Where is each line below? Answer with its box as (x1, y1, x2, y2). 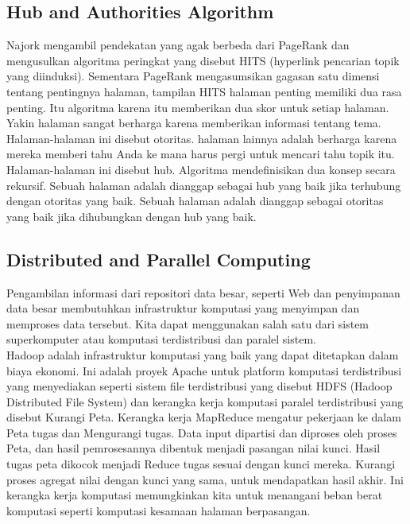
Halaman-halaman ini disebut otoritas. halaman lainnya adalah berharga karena (6, 130, 397, 146)
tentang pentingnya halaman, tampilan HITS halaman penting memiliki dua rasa (6, 83, 402, 99)
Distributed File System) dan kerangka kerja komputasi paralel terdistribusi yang (6, 393, 404, 409)
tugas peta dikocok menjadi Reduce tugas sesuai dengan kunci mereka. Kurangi (6, 456, 396, 472)
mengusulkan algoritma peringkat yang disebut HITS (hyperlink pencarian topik (6, 52, 400, 68)
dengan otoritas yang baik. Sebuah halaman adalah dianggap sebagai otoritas (6, 192, 384, 209)
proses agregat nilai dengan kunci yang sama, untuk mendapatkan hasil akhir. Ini (6, 471, 404, 487)
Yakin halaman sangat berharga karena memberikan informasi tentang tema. (6, 115, 381, 131)
